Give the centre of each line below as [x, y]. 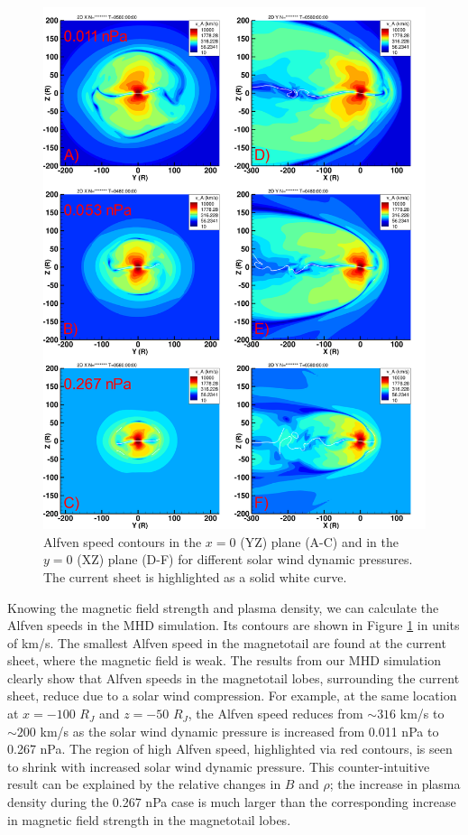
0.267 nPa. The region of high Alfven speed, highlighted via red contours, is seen [230, 749]
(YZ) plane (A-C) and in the [319, 541]
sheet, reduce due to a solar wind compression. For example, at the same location [232, 696]
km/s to [422, 714]
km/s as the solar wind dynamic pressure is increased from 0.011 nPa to [239, 731]
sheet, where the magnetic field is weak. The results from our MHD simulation [224, 660]
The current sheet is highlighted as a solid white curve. [195, 576]
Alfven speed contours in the [123, 541]
